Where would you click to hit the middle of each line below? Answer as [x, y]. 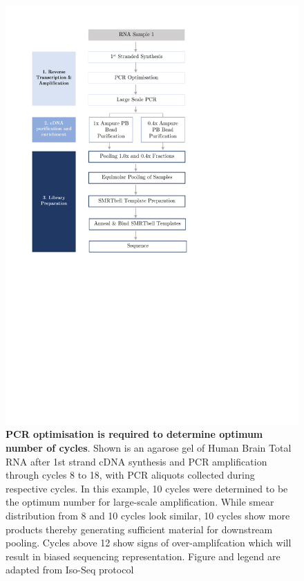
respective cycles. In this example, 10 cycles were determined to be [147, 488]
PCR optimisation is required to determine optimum [134, 434]
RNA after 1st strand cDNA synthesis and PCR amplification [136, 461]
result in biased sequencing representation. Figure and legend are [143, 556]
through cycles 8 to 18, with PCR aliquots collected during [130, 475]
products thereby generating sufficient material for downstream [139, 529]
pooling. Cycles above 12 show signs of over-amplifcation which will [149, 543]
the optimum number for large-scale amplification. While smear [140, 502]
